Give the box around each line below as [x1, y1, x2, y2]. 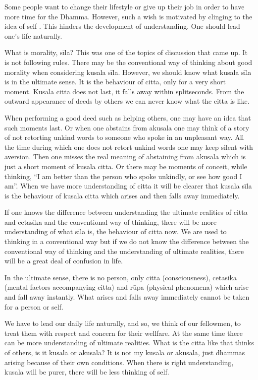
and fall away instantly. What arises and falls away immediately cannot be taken [4, 292, 250, 302]
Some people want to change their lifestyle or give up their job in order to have [4, 1, 245, 11]
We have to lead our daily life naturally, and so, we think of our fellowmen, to [4, 318, 241, 328]
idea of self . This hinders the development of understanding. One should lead [4, 21, 240, 31]
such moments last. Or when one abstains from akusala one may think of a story [4, 122, 250, 132]
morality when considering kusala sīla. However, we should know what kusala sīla [4, 66, 252, 77]
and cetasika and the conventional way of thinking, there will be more [4, 216, 217, 227]
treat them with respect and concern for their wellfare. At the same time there [4, 327, 243, 338]
